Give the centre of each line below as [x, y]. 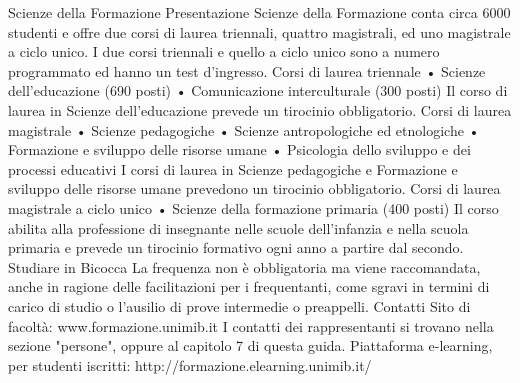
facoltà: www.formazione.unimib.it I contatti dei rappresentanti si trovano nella [251, 325]
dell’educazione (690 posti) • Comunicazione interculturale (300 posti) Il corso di [258, 90]
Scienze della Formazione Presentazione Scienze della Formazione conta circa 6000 [259, 12]
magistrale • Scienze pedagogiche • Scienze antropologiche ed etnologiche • [244, 129]
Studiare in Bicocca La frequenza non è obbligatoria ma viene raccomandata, [244, 266]
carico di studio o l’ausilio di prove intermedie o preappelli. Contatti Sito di [239, 305]
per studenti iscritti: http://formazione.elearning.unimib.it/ [190, 364]
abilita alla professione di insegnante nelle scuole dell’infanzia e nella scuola [238, 227]
